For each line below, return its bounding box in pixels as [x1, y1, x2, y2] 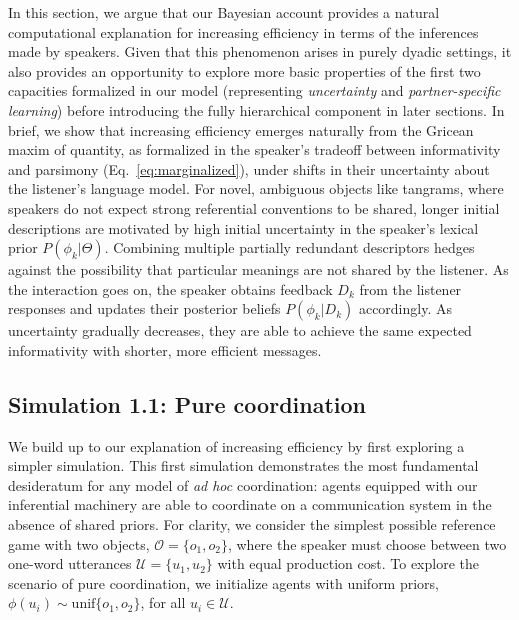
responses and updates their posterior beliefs [8, 298, 281, 319]
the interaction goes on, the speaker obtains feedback [8, 278, 333, 299]
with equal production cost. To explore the [217, 553, 479, 574]
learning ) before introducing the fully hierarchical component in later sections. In [8, 99, 505, 120]
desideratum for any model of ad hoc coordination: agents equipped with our [8, 474, 478, 495]
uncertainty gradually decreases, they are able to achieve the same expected [8, 320, 472, 341]
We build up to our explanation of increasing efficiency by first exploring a [8, 435, 465, 456]
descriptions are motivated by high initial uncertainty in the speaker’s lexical [8, 217, 479, 238]
